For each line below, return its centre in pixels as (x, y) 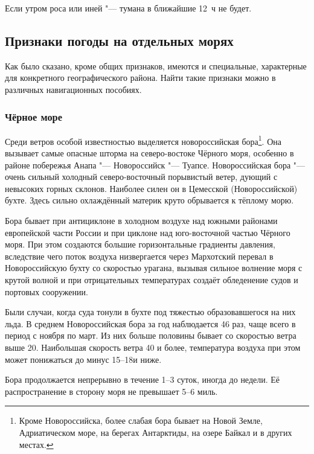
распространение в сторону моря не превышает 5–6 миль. (111, 391)
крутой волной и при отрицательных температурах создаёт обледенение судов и (152, 279)
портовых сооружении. (46, 291)
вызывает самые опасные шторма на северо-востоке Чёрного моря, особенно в (149, 153)
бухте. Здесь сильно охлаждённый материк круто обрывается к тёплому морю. (149, 200)
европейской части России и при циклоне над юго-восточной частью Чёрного (148, 232)
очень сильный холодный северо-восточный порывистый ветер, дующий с (141, 177)
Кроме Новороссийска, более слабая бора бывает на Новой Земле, (141, 420)
